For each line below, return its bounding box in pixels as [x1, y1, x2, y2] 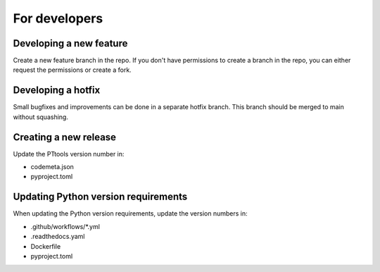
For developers [13, 11, 103, 26]
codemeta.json [30, 163, 74, 171]
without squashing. [13, 113, 68, 121]
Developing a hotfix [13, 85, 101, 97]
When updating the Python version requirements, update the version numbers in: [13, 209, 248, 218]
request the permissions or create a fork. [13, 66, 132, 74]
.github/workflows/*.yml [30, 222, 100, 230]
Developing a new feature [13, 37, 128, 49]
